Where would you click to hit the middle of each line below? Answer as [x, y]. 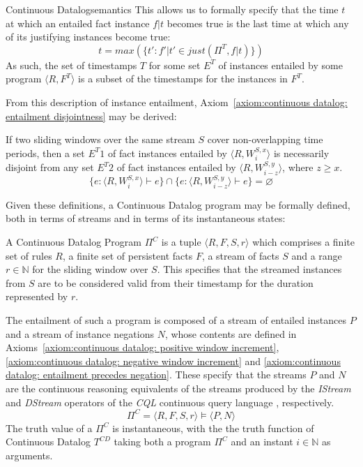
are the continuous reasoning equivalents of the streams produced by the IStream [178, 388]
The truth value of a [49, 428]
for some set [175, 65]
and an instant [262, 442]
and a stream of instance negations [80, 333]
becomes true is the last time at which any [258, 23]
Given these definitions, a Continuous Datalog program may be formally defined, [178, 204]
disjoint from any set [50, 167]
